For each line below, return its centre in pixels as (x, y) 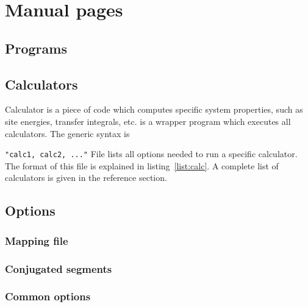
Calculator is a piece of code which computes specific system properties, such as (154, 109)
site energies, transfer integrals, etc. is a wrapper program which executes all (148, 121)
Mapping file (37, 240)
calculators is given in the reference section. (86, 178)
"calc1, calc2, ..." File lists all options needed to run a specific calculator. (151, 154)
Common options (48, 296)
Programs (36, 48)
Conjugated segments (59, 268)
